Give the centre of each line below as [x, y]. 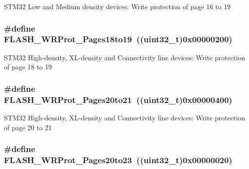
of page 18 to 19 [28, 67]
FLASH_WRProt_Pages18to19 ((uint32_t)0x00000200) [118, 39]
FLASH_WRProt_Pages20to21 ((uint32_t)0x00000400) [118, 99]
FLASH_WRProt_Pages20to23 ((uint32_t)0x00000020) [118, 160]
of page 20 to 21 [28, 127]
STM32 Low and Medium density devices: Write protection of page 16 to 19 [117, 6]
